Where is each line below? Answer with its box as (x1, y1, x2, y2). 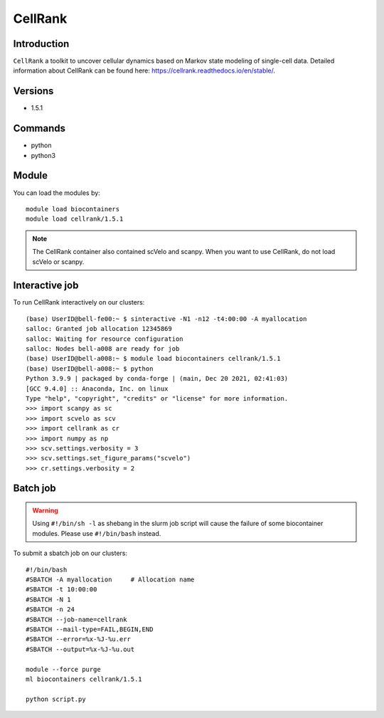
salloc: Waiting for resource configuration (26, 334, 184, 343)
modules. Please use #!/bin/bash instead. (32, 529, 161, 537)
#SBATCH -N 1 (26, 595, 71, 603)
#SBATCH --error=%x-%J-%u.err (26, 635, 132, 643)
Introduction (13, 38, 70, 50)
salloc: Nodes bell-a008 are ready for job (26, 344, 180, 352)
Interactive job (13, 280, 79, 292)
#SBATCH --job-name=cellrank (26, 616, 127, 623)
